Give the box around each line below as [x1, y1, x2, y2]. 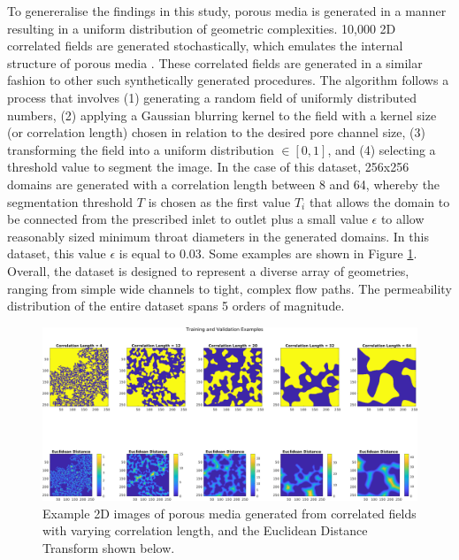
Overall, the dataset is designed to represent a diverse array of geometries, [7, 261, 409, 280]
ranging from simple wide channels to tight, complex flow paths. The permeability [7, 279, 452, 297]
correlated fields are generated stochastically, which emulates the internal [7, 36, 403, 55]
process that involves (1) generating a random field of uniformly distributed [7, 88, 417, 106]
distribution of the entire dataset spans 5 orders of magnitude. [7, 296, 345, 315]
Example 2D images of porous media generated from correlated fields [42, 503, 417, 522]
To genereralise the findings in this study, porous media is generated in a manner [7, 2, 447, 19]
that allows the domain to [309, 192, 450, 211]
